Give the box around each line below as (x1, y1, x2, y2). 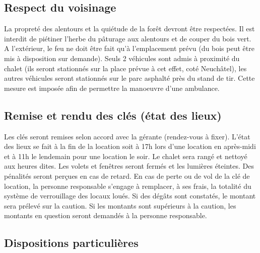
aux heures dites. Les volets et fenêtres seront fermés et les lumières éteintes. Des (4, 161, 254, 171)
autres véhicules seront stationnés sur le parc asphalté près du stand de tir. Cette (4, 73, 255, 83)
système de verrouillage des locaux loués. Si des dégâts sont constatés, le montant (4, 190, 256, 201)
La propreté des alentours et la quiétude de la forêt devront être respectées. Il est (4, 23, 255, 34)
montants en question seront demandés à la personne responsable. (4, 210, 207, 221)
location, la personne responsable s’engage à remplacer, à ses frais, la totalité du (4, 180, 251, 191)
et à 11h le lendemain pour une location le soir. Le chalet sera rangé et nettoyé (4, 150, 247, 161)
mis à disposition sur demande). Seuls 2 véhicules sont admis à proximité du (4, 53, 240, 63)
